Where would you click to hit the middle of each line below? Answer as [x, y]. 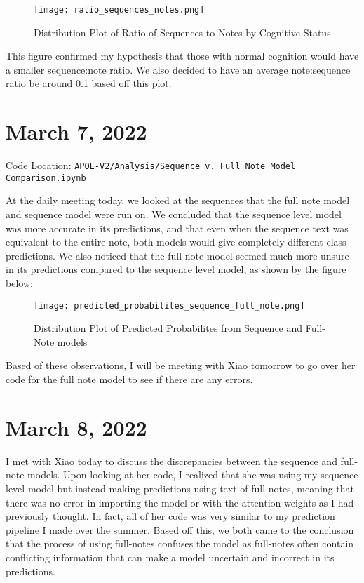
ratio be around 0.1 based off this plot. [89, 83]
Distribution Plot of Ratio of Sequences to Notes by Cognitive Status [182, 32]
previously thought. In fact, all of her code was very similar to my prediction [170, 516]
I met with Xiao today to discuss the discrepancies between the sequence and [171, 461]
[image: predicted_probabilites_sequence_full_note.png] [169, 306]
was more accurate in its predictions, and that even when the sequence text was [177, 228]
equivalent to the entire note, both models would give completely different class [176, 242]
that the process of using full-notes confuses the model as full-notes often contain [180, 543]
